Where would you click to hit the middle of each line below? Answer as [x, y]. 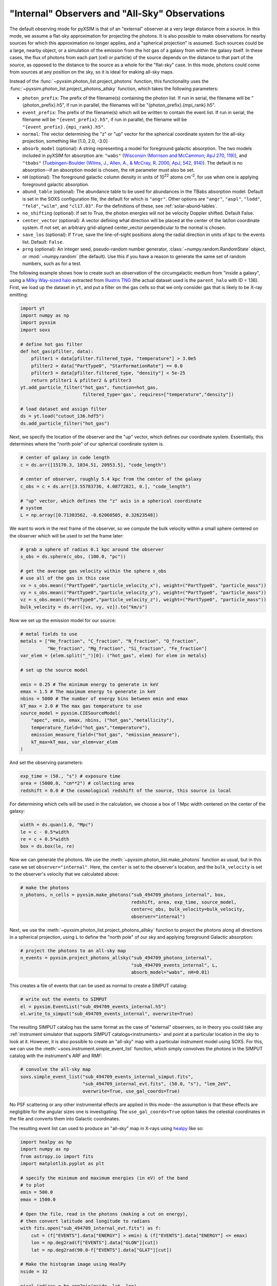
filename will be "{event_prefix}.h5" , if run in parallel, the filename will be [105, 120]
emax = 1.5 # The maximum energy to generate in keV [88, 691]
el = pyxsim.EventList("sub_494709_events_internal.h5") [93, 1006]
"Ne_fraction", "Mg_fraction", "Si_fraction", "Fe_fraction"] [127, 648]
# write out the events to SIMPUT [64, 999]
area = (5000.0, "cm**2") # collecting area [77, 783]
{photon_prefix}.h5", [44, 105]
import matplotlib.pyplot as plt [62, 1163]
